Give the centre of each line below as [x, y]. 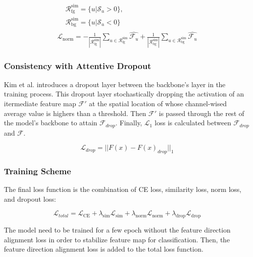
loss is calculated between [193, 123]
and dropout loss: [30, 199]
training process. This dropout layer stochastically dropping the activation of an [124, 94]
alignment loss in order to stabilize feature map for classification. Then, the [117, 239]
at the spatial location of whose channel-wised [158, 103]
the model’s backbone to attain [51, 123]
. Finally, [129, 123]
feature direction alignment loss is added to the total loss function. [104, 249]
